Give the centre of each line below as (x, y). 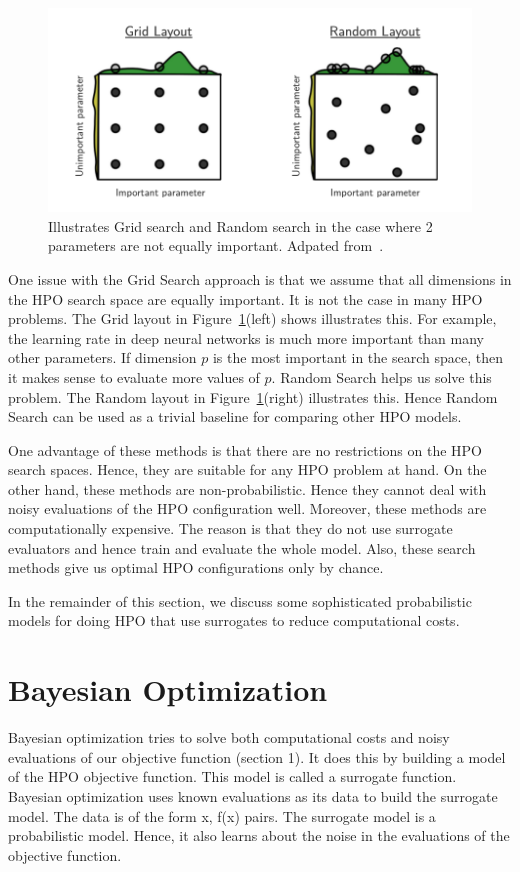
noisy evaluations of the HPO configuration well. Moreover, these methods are (247, 508)
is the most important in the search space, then (357, 357)
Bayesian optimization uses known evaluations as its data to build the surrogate (253, 795)
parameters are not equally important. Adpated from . (216, 245)
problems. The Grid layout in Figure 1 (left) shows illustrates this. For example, (252, 318)
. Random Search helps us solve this (381, 376)
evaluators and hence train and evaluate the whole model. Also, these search (242, 547)
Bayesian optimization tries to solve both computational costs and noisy (229, 737)
